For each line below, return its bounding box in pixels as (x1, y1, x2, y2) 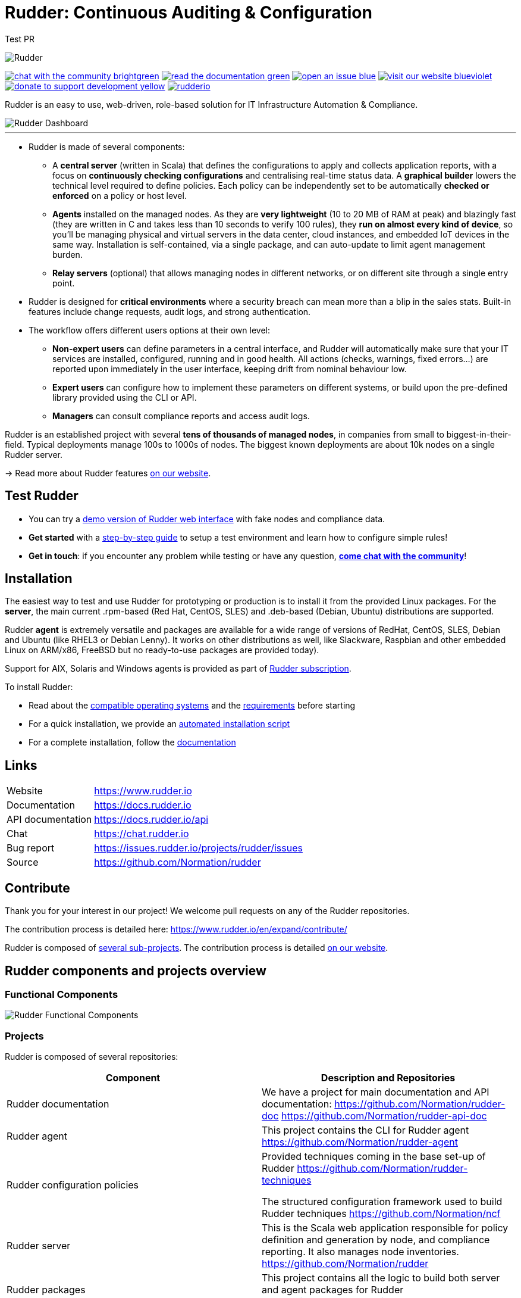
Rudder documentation (7, 1098, 109, 1110)
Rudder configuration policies (7, 1179, 139, 1191)
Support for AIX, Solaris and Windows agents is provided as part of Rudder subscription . (5, 663, 351, 674)
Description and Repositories (321, 1072, 456, 1084)
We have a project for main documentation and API (262, 1086, 489, 1099)
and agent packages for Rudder (262, 1284, 404, 1296)
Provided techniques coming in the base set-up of (262, 1150, 486, 1163)
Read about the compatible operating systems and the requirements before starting (29, 700, 356, 711)
